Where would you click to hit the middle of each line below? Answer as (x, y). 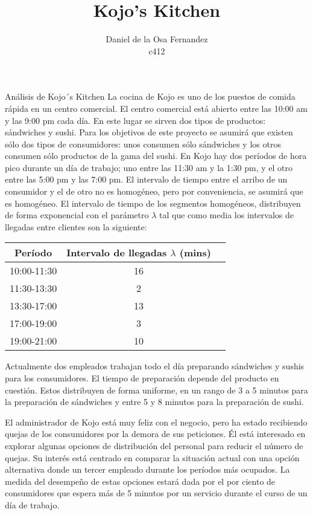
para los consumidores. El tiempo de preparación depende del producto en (142, 378)
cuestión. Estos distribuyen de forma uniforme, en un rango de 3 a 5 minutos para (156, 390)
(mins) (195, 253)
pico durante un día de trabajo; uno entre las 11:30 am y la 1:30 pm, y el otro (149, 167)
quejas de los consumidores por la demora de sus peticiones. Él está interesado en (155, 434)
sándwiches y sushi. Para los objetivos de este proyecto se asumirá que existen (149, 132)
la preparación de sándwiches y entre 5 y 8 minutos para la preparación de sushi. (154, 402)
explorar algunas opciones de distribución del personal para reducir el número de (154, 445)
